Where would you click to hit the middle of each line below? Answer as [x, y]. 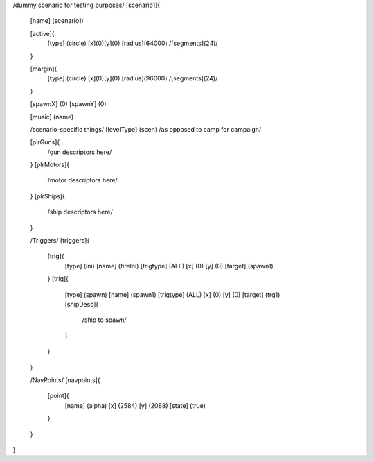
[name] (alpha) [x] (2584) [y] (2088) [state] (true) [135, 405]
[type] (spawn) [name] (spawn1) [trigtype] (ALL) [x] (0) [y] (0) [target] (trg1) [172, 294]
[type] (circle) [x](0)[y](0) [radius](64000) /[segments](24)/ [133, 43]
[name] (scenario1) [57, 21]
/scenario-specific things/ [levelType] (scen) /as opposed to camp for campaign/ [146, 129]
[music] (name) [52, 117]
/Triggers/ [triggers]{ [60, 241]
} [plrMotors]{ [50, 165]
